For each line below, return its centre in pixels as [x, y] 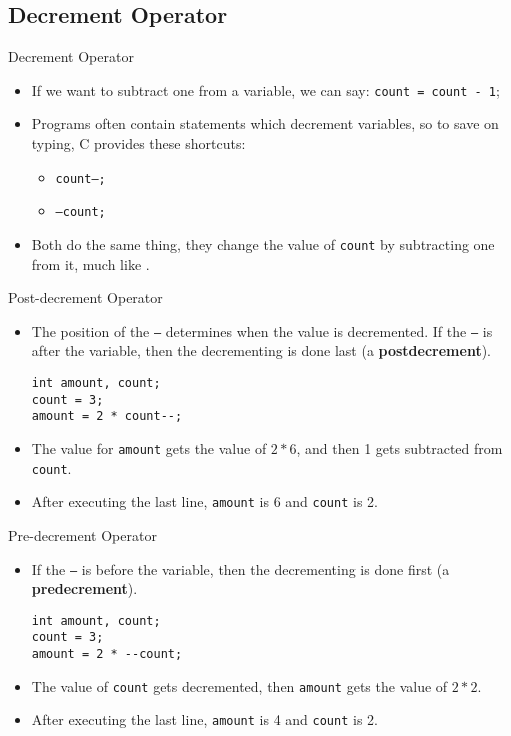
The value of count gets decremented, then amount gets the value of [239, 685]
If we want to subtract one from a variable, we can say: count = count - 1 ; [265, 89]
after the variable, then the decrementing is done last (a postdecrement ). [261, 350]
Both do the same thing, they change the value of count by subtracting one [263, 243]
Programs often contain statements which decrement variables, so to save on [265, 123]
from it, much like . [90, 263]
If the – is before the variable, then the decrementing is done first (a [240, 568]
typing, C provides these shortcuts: [138, 143]
